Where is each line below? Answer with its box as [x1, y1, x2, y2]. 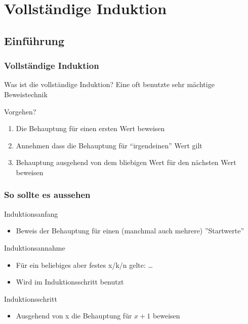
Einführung [4, 32, 65, 48]
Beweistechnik [4, 89, 48, 99]
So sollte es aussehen [4, 188, 91, 201]
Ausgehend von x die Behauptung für [16, 310, 132, 321]
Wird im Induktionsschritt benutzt [16, 276, 124, 287]
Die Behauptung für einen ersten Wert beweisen [16, 123, 165, 134]
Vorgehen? [4, 106, 36, 116]
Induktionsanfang [4, 208, 58, 219]
